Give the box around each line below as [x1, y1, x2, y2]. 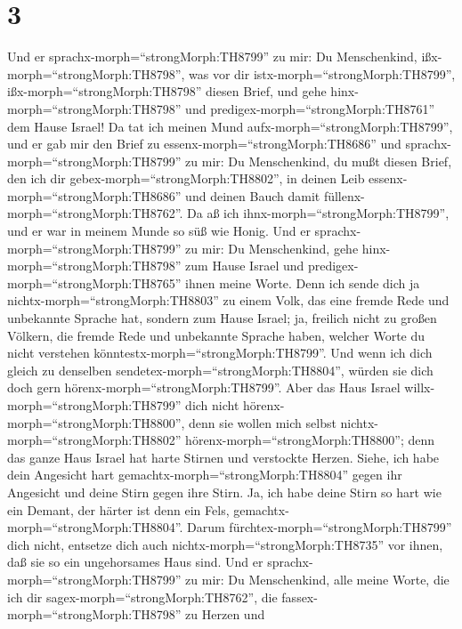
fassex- [281, 587, 318, 606]
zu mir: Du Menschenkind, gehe [185, 238, 359, 257]
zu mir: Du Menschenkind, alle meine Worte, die [185, 569, 450, 588]
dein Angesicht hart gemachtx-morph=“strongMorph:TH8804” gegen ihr [7, 465, 402, 484]
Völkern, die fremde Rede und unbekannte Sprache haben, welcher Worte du [7, 326, 426, 344]
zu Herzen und [185, 605, 265, 624]
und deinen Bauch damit [185, 186, 320, 205]
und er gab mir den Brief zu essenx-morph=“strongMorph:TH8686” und [7, 134, 401, 153]
